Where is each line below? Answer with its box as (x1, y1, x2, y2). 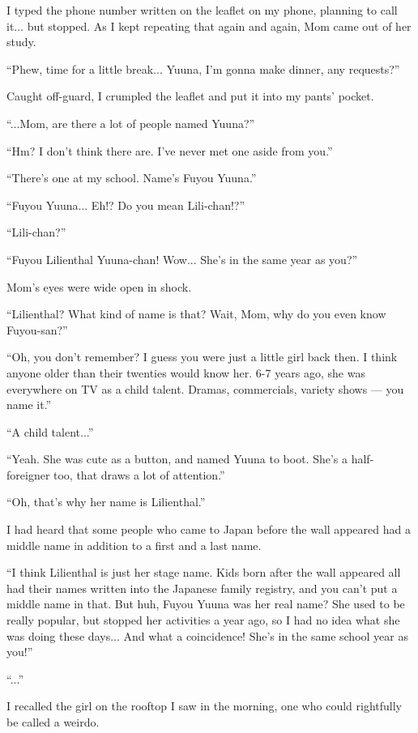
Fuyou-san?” (6, 321, 68, 338)
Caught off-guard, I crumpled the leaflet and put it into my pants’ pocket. (6, 87, 374, 104)
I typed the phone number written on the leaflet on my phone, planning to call (6, 2, 398, 18)
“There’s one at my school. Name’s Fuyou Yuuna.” (6, 169, 257, 186)
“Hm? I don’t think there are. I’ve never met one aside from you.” (6, 142, 333, 159)
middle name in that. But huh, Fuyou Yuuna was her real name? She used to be (6, 595, 405, 612)
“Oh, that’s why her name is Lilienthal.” (6, 493, 206, 510)
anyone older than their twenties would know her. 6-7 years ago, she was (6, 364, 365, 381)
